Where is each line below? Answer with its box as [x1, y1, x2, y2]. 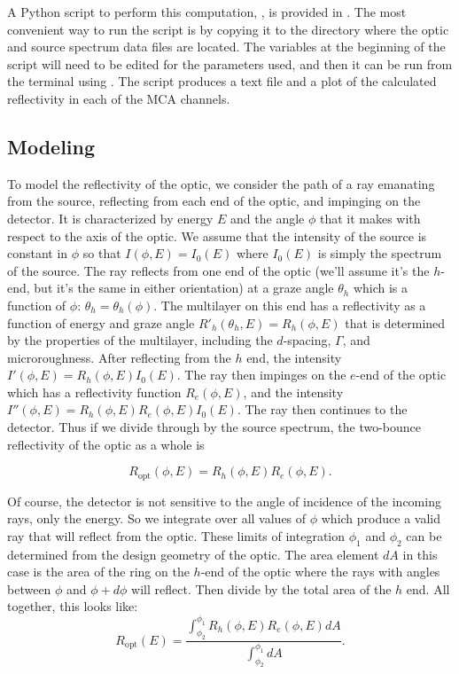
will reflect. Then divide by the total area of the [131, 579, 392, 598]
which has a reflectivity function [7, 382, 182, 401]
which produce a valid [321, 509, 440, 528]
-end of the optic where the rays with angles [200, 562, 440, 581]
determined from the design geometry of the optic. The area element [7, 545, 379, 563]
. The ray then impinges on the [176, 365, 346, 384]
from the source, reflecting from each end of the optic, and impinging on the [7, 192, 421, 210]
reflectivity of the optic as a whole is [7, 435, 205, 453]
